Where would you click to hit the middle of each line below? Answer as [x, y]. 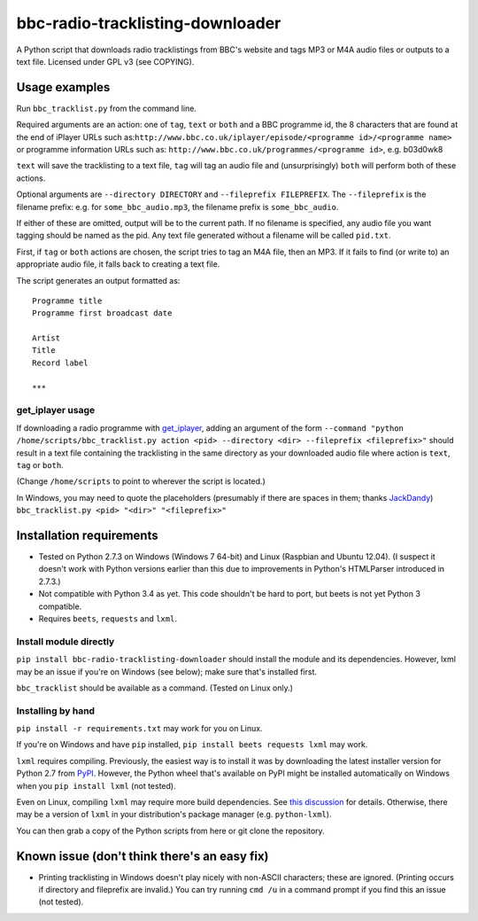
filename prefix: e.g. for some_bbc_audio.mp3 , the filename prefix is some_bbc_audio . [177, 207]
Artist [46, 338]
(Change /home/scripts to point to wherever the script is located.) [141, 481]
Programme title [67, 300]
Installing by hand [56, 711]
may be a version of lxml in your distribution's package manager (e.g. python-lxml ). [174, 815]
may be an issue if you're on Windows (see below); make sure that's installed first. [167, 671]
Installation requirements [87, 535]
